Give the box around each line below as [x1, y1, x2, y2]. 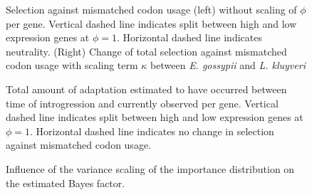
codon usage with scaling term [6, 58, 138, 73]
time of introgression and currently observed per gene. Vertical [6, 95, 279, 110]
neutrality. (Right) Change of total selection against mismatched [6, 43, 287, 58]
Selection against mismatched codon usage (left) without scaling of [6, 2, 297, 16]
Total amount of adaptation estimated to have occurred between [6, 81, 287, 96]
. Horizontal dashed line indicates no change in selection [30, 123, 274, 138]
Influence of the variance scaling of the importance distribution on [6, 161, 295, 176]
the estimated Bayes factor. [6, 175, 125, 190]
